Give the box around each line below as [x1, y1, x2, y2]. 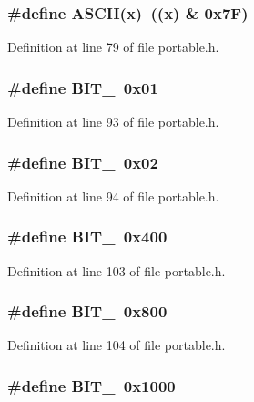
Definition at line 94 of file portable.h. [7, 186, 219, 205]
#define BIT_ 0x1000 [7, 374, 176, 397]
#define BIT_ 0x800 [7, 300, 168, 323]
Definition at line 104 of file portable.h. [7, 335, 226, 355]
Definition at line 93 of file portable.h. [7, 112, 219, 131]
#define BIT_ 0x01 [7, 76, 158, 98]
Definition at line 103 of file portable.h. [7, 261, 226, 280]
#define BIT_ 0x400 [7, 225, 168, 248]
